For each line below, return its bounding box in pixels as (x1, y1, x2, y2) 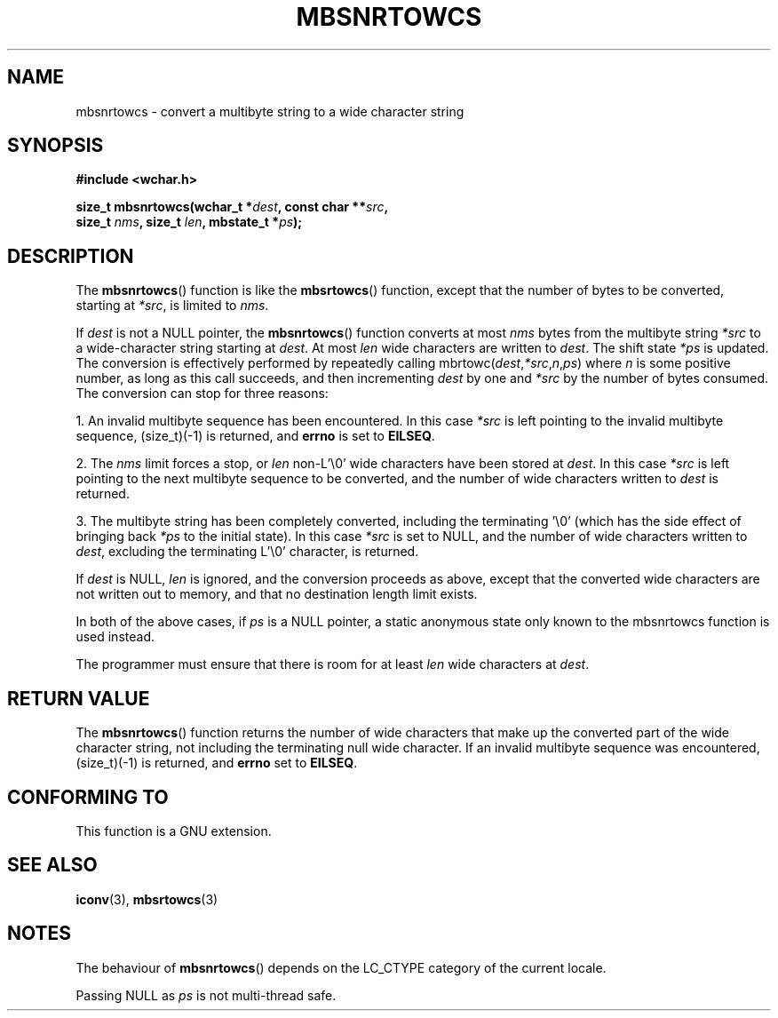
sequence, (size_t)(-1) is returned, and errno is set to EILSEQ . (75, 428, 435, 444)
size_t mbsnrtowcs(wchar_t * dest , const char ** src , (75, 199, 389, 215)
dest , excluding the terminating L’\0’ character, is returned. (75, 544, 419, 560)
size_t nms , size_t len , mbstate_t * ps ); (75, 214, 303, 230)
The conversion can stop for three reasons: (75, 386, 329, 402)
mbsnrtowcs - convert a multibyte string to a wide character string (75, 103, 464, 119)
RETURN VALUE (7, 687, 150, 710)
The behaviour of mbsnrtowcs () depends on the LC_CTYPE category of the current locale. (75, 959, 607, 975)
